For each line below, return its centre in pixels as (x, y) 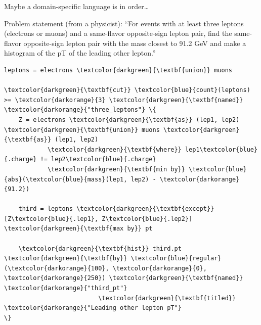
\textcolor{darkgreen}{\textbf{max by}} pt (78, 229)
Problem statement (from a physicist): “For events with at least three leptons (124, 23)
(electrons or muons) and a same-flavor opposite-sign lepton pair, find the (118, 33)
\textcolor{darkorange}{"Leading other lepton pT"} (93, 308)
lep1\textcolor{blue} (221, 149)
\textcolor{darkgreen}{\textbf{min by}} (116, 169)
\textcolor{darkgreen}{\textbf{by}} (66, 259)
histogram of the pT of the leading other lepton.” (80, 53)
